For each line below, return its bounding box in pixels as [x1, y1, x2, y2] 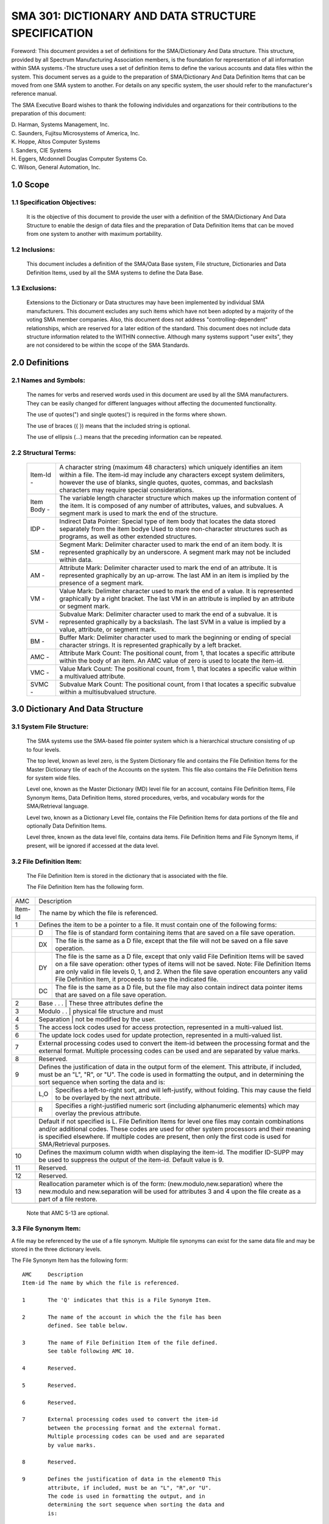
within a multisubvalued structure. [59, 688, 157, 696]
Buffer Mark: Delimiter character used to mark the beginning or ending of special [59, 633, 291, 641]
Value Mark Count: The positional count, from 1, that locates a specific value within [59, 664, 297, 673]
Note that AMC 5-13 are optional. [26, 1209, 110, 1216]
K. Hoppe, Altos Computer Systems [11, 138, 101, 146]
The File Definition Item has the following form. [26, 883, 144, 891]
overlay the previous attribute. [55, 1109, 141, 1117]
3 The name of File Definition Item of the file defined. [22, 1339, 219, 1346]
